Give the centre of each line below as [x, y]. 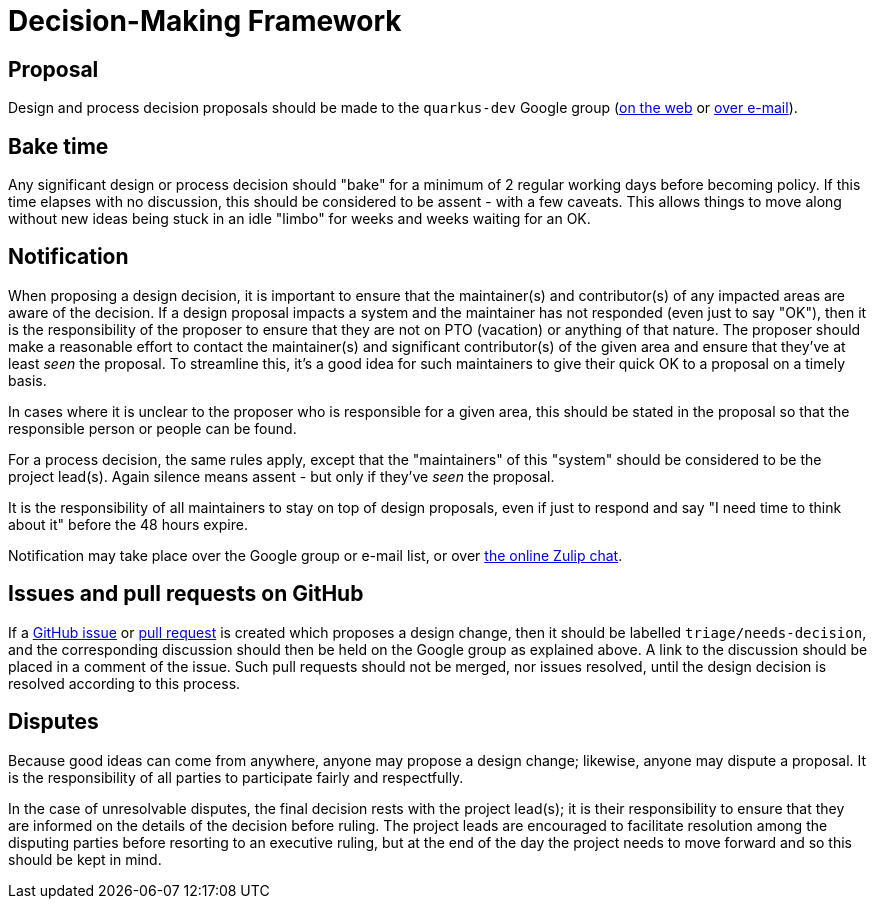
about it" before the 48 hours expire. [128, 524]
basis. [27, 380]
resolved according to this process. [124, 683]
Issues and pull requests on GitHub [186, 594]
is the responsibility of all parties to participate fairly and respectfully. [236, 777]
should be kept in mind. [85, 859]
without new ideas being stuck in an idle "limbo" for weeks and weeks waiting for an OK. [299, 219]
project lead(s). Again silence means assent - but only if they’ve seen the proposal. [281, 476]
